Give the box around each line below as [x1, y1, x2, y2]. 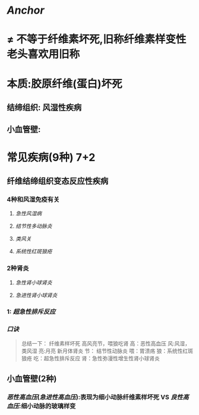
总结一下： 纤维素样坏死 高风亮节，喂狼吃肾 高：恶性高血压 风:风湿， [21, 339, 191, 347]
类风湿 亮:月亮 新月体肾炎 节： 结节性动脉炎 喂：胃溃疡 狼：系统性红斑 [21, 347, 194, 354]
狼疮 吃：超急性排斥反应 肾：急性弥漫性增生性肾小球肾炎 [21, 354, 160, 361]
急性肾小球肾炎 [15, 279, 52, 286]
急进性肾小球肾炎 [15, 291, 58, 298]
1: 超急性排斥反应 [7, 307, 56, 316]
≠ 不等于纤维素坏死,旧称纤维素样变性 [7, 33, 187, 46]
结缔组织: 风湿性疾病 [7, 102, 82, 112]
